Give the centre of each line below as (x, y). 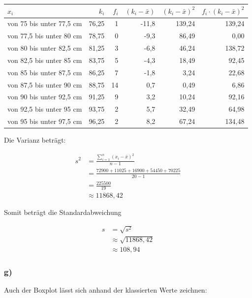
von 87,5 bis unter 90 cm (45, 84)
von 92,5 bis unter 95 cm (45, 109)
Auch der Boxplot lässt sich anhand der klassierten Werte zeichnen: (106, 289)
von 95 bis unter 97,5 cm (45, 121)
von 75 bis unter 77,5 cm (45, 23)
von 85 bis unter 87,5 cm (45, 72)
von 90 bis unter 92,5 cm (45, 97)
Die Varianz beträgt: (35, 140)
